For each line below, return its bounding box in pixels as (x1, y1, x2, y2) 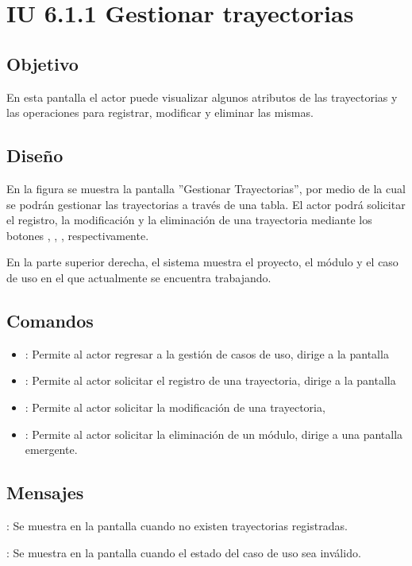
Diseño (6, 143, 64, 168)
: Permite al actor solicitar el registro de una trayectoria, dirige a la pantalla (25, 372, 396, 389)
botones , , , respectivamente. (6, 227, 149, 243)
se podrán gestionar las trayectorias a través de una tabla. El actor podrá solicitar (6, 196, 406, 212)
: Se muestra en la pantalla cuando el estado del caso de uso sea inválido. (6, 544, 361, 560)
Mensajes (6, 480, 84, 505)
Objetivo (6, 51, 79, 76)
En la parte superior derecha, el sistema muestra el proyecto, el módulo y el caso (6, 254, 399, 270)
